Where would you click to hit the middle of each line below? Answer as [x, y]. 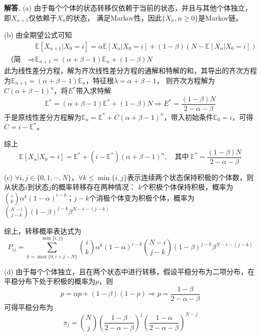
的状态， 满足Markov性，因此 [114, 17]
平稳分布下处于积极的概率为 [50, 281]
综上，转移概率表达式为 [43, 230]
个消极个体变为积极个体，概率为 [142, 197]
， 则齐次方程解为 [186, 80]
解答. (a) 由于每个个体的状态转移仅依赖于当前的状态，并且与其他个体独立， [128, 8]
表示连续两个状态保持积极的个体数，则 [190, 177]
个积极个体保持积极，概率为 [187, 187]
